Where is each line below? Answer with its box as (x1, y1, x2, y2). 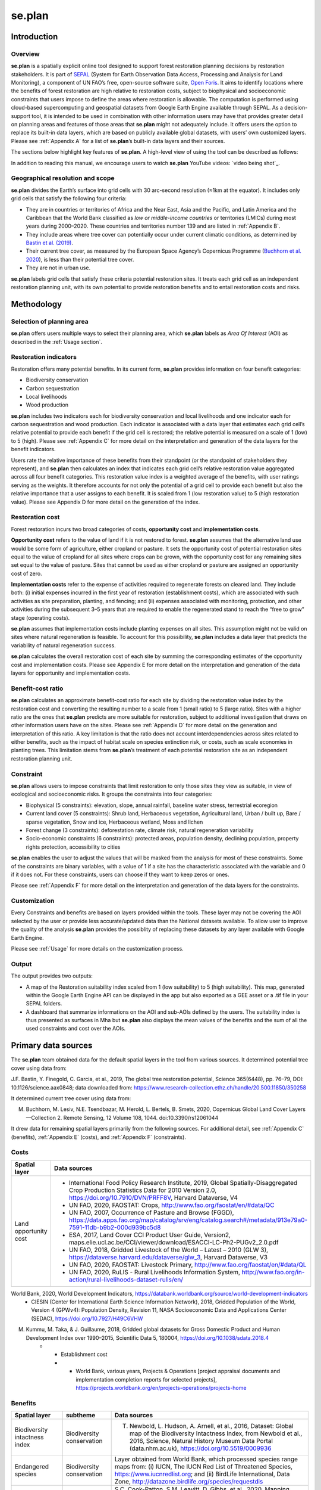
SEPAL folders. (26, 1000, 62, 1007)
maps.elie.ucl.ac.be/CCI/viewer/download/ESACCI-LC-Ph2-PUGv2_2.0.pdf (68, 1238, 279, 1246)
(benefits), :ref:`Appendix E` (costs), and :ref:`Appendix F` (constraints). (11, 1133, 187, 1141)
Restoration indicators (11, 353, 77, 361)
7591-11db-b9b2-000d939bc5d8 (68, 1223, 161, 1231)
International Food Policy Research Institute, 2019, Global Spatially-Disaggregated (68, 1178, 298, 1187)
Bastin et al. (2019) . (26, 239, 74, 247)
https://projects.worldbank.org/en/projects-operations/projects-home (75, 1384, 247, 1391)
